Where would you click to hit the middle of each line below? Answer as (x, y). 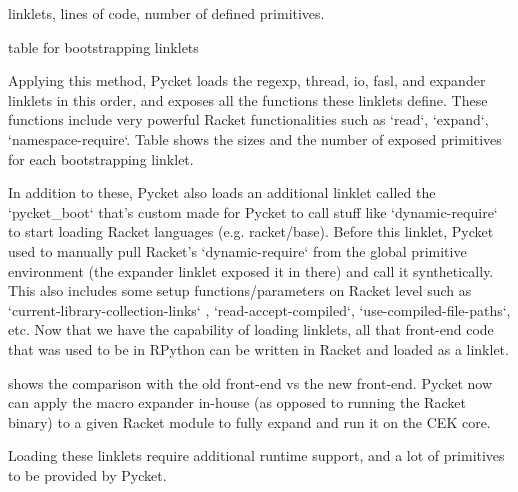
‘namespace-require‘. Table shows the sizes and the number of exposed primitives (255, 138)
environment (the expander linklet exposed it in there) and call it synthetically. (251, 270)
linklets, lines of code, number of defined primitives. (166, 13)
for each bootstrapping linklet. (101, 158)
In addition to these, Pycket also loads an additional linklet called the (222, 192)
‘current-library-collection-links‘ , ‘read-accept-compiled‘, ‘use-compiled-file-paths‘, (259, 309)
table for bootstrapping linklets (103, 46)
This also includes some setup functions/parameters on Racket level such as (240, 290)
